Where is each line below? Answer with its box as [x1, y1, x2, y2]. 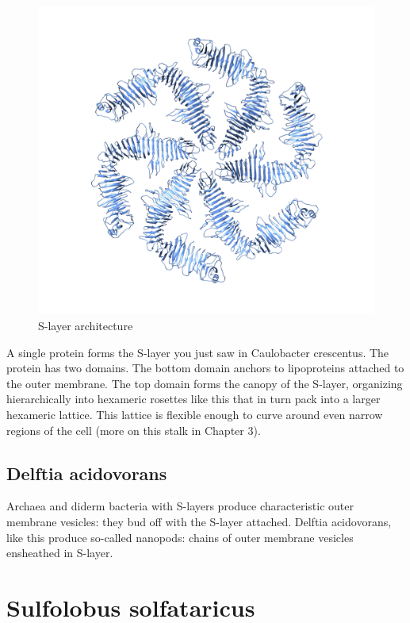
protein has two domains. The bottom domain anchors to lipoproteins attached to [6, 360, 404, 376]
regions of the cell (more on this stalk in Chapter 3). [6, 421, 261, 438]
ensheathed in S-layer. [6, 544, 113, 561]
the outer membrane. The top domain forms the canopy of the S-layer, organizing [6, 375, 403, 391]
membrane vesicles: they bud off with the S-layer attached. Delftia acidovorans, [6, 513, 392, 529]
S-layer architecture [38, 317, 133, 333]
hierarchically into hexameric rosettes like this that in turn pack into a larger [6, 390, 381, 407]
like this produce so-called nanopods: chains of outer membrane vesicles [6, 529, 354, 545]
